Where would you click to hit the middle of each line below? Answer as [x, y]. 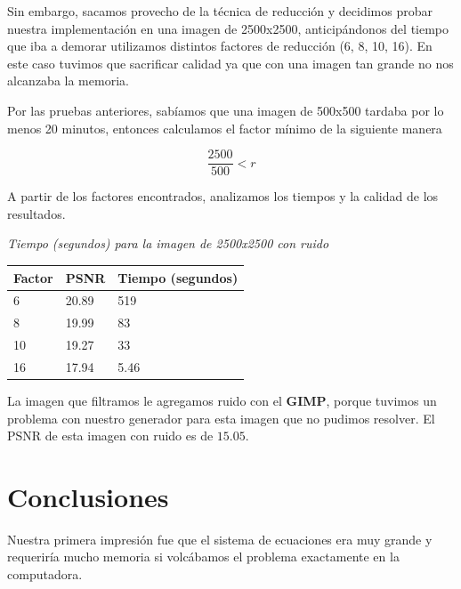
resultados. [36, 213]
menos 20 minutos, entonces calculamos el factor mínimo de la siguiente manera [225, 128]
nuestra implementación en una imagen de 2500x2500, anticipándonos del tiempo [228, 28]
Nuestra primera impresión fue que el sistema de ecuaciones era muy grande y [220, 539]
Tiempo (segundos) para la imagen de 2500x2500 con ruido [168, 243]
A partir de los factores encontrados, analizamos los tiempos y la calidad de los [223, 196]
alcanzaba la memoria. [68, 81]
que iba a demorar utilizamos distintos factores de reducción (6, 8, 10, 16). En [220, 46]
